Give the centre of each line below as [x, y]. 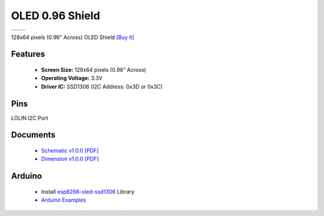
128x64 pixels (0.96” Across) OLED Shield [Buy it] [73, 37]
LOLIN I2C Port [30, 118]
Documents [33, 135]
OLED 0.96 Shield [55, 16]
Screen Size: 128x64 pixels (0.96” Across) [94, 69]
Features [28, 54]
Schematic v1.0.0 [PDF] [70, 151]
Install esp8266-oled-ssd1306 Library [88, 191]
